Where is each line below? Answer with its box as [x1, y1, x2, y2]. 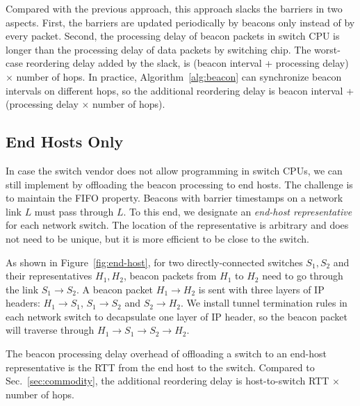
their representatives [6, 268, 92, 283]
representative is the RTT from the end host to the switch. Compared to [6, 359, 315, 374]
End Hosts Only [6, 131, 124, 152]
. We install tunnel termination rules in [181, 295, 347, 310]
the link [6, 282, 39, 296]
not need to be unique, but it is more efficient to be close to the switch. [6, 231, 309, 245]
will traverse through [6, 323, 95, 337]
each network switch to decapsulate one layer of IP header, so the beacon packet [6, 309, 348, 323]
